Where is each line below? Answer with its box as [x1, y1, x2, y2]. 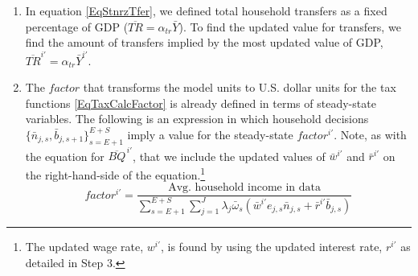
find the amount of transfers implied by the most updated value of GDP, [25, 34, 383, 51]
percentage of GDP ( [25, 18, 129, 35]
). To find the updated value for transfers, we [178, 18, 401, 35]
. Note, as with [334, 126, 407, 142]
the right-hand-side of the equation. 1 [25, 163, 206, 183]
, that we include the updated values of [133, 147, 326, 164]
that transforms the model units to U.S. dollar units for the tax [83, 79, 396, 96]
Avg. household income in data [168, 182, 321, 194]
